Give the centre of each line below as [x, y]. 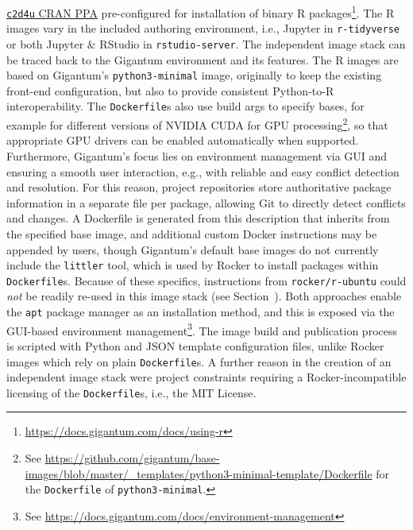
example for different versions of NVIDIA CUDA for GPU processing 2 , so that [197, 124]
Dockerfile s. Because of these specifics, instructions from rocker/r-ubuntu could [206, 280]
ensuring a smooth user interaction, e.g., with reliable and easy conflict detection [203, 171]
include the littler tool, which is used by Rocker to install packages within [193, 265]
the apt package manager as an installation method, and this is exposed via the [201, 312]
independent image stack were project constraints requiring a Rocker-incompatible [206, 377]
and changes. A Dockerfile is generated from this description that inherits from [198, 218]
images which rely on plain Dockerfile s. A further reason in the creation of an [199, 361]
